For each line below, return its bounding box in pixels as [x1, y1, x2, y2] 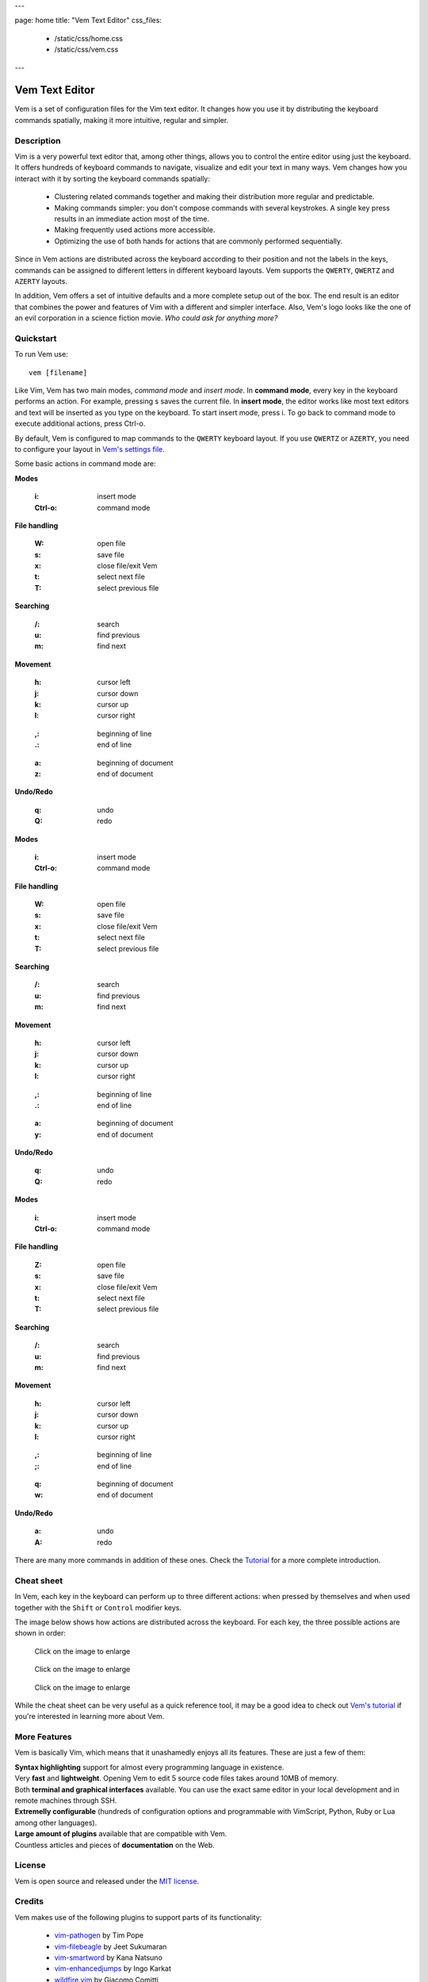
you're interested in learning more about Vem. [14, 1712, 165, 1721]
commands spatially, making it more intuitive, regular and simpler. [14, 115, 229, 124]
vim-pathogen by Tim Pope [54, 1930, 144, 1940]
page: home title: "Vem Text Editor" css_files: [14, 16, 162, 25]
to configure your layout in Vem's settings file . [14, 444, 166, 453]
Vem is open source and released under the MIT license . [14, 1876, 200, 1886]
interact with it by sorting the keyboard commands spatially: [14, 174, 210, 183]
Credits [14, 1896, 44, 1907]
